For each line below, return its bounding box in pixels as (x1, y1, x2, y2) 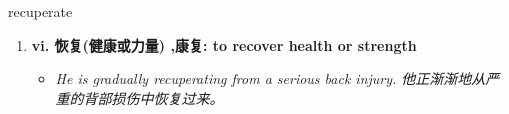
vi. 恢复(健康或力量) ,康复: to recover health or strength (31, 34, 417, 55)
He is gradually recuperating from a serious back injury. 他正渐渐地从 (55, 68, 486, 89)
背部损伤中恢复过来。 (83, 87, 224, 108)
